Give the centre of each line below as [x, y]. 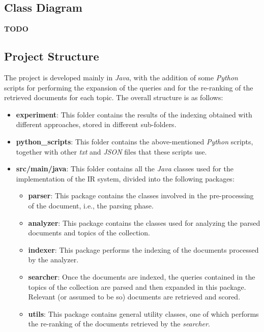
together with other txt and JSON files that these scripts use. [111, 151]
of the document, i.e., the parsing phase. [91, 205]
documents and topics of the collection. [89, 233]
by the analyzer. [53, 260]
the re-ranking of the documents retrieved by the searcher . [119, 324]
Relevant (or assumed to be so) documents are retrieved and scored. [134, 297]
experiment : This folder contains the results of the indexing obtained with [134, 114]
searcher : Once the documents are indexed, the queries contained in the [142, 276]
